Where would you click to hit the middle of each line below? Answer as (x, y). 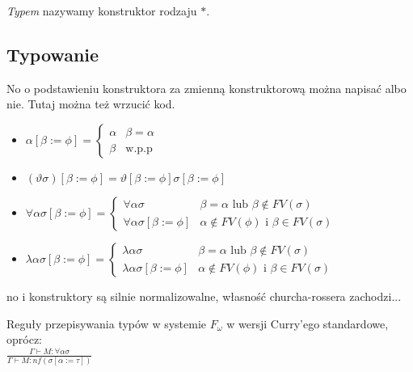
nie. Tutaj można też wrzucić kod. (91, 104)
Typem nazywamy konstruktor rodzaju (102, 11)
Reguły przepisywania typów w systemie (107, 323)
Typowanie (53, 54)
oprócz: (24, 339)
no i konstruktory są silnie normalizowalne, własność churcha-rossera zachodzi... (204, 296)
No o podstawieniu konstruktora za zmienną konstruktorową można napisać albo (206, 88)
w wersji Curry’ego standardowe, (308, 323)
